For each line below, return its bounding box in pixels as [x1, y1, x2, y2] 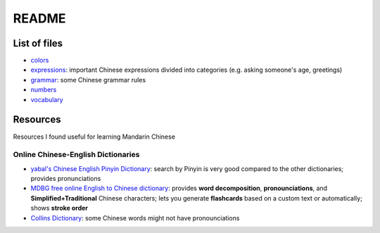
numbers [30, 85, 57, 94]
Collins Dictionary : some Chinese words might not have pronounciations [30, 213, 240, 222]
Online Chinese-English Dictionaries [13, 150, 140, 160]
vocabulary [30, 95, 63, 103]
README [13, 11, 66, 26]
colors [30, 56, 49, 65]
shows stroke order [30, 204, 88, 213]
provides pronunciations [30, 175, 101, 183]
